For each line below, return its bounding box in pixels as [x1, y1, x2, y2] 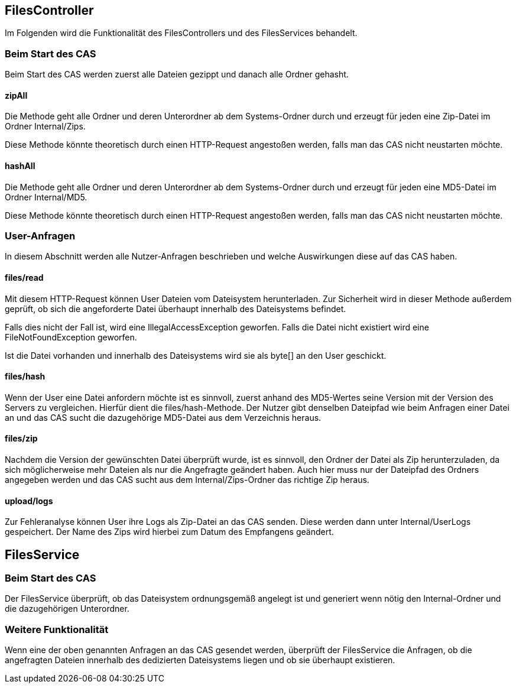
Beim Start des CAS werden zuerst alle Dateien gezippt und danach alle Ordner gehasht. [5, 69, 349, 80]
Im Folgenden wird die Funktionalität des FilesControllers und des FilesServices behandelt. [5, 28, 358, 38]
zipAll [5, 90, 28, 100]
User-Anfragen [5, 229, 76, 242]
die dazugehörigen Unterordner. [5, 603, 129, 614]
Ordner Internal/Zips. [5, 121, 86, 132]
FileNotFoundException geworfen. [5, 332, 137, 342]
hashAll [5, 161, 35, 171]
